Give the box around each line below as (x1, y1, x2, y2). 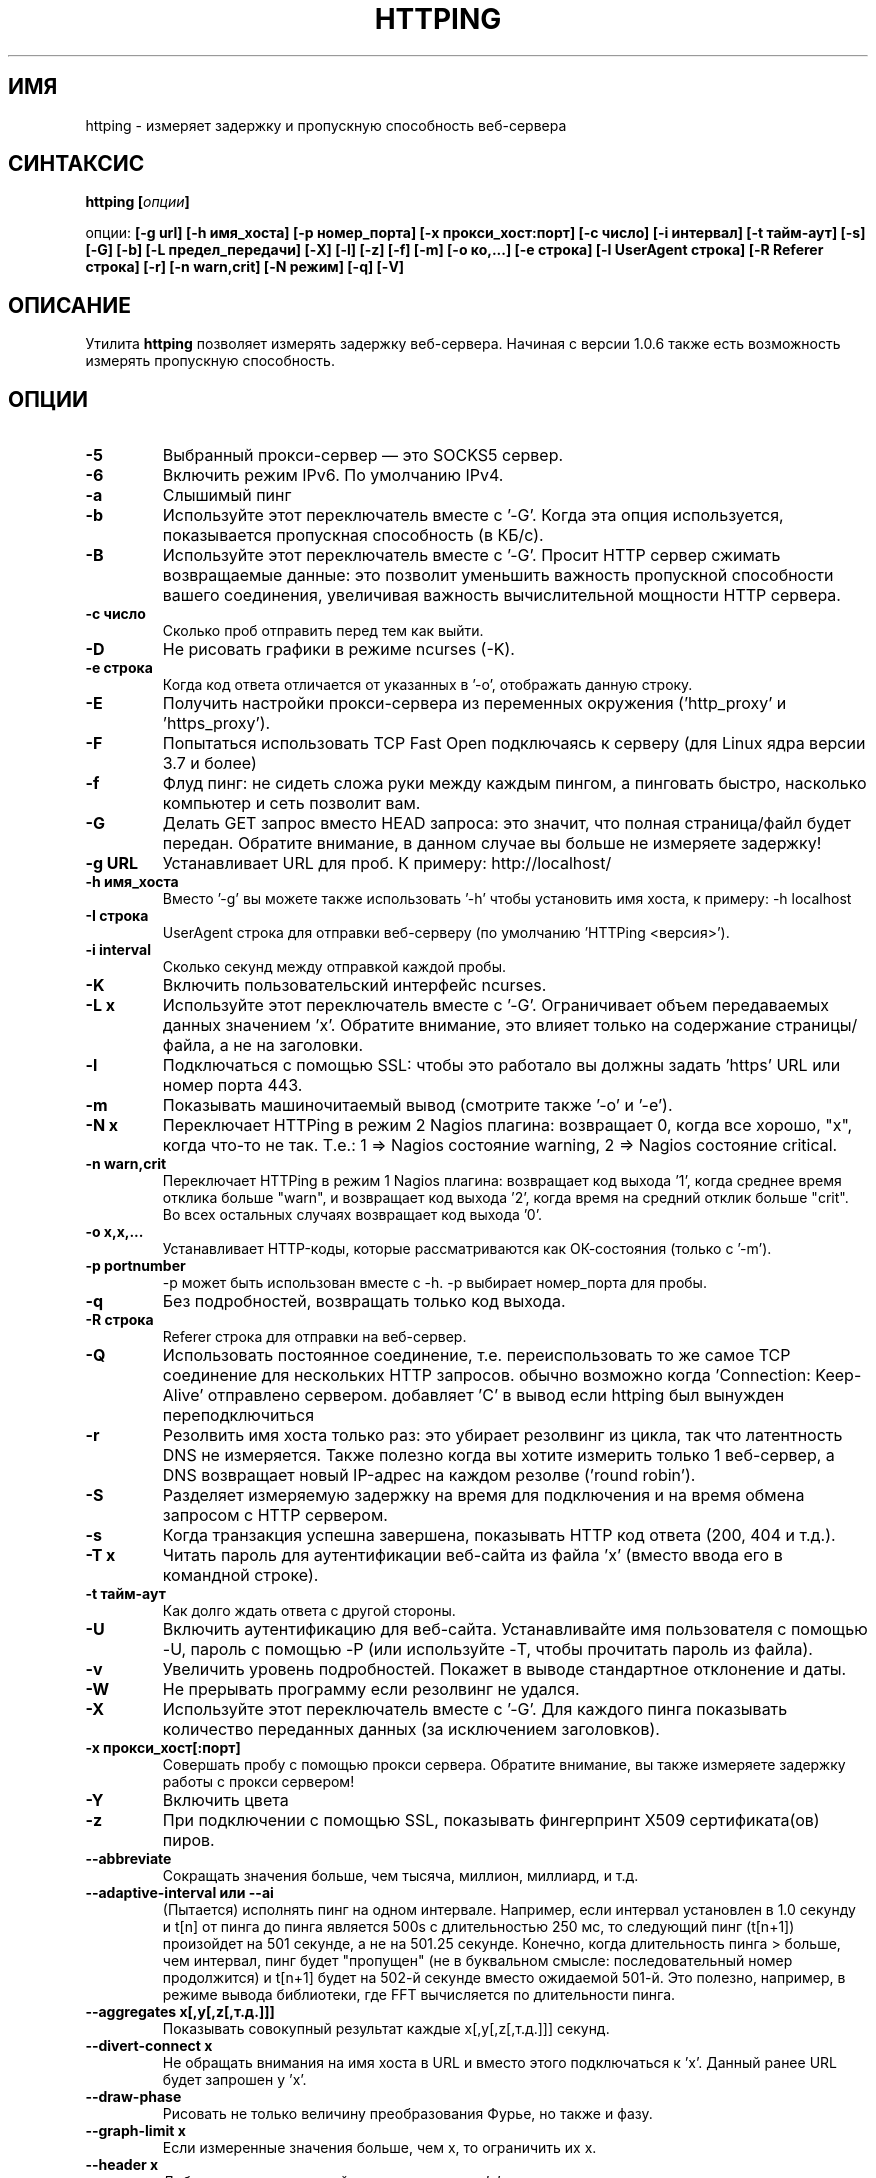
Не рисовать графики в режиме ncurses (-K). (162, 639, 515, 660)
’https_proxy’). (162, 713, 271, 734)
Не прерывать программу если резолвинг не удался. (162, 1679, 580, 1700)
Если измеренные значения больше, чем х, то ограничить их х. (162, 2139, 597, 2157)
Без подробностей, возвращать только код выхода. (162, 1291, 566, 1312)
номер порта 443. (162, 1075, 303, 1096)
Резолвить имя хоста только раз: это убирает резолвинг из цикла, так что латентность (162, 1425, 843, 1446)
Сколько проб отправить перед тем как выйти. (162, 622, 484, 640)
